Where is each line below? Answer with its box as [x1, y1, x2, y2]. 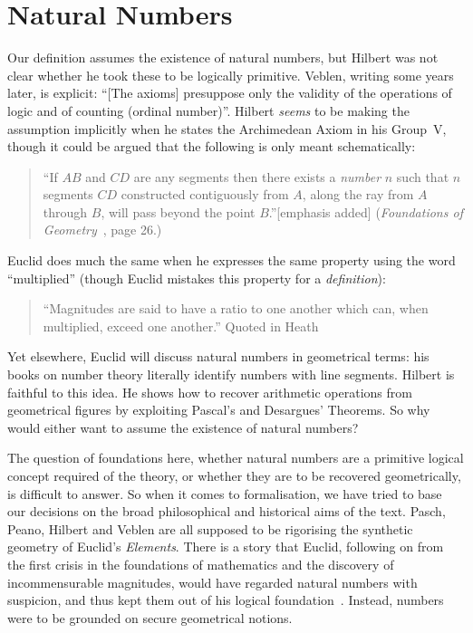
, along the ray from [302, 185, 414, 204]
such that [396, 167, 449, 186]
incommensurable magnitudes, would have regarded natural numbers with [7, 572, 418, 591]
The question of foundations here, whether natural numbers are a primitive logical [7, 448, 464, 467]
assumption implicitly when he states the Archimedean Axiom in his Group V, [7, 119, 447, 138]
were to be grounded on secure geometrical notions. [7, 608, 293, 627]
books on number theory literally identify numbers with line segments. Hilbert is [7, 365, 455, 384]
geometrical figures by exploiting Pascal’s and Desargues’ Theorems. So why [7, 400, 430, 419]
